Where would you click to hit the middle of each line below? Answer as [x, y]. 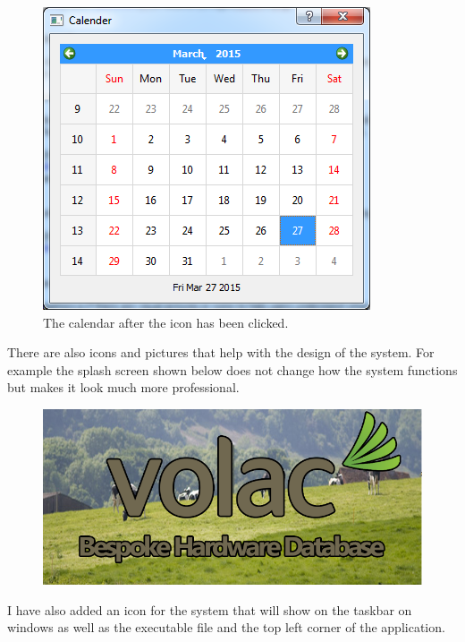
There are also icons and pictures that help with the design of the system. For [221, 352]
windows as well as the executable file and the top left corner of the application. [226, 627]
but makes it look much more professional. [123, 387]
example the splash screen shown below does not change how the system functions [232, 369]
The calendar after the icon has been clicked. [166, 322]
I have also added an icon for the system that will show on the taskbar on [210, 609]
